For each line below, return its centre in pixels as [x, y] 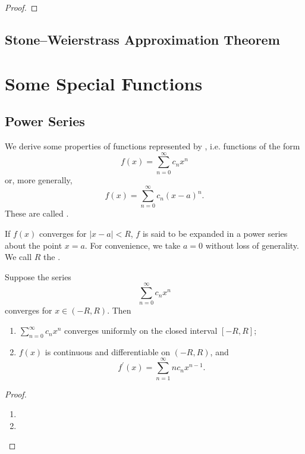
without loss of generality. [252, 245]
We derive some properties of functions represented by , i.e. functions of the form [152, 145]
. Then [119, 310]
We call [18, 257]
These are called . [37, 213]
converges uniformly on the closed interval [141, 331]
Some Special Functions [104, 83]
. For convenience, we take [133, 245]
